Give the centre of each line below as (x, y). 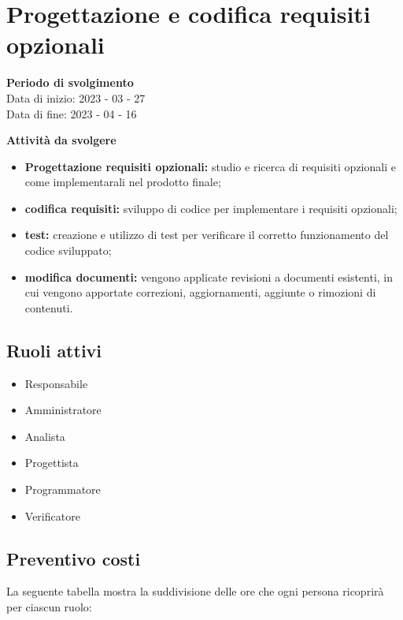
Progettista (52, 463)
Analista (45, 436)
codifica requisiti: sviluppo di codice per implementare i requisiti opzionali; (211, 208)
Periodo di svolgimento (70, 82)
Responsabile (56, 383)
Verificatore (52, 515)
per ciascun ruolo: (49, 607)
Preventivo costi (74, 558)
